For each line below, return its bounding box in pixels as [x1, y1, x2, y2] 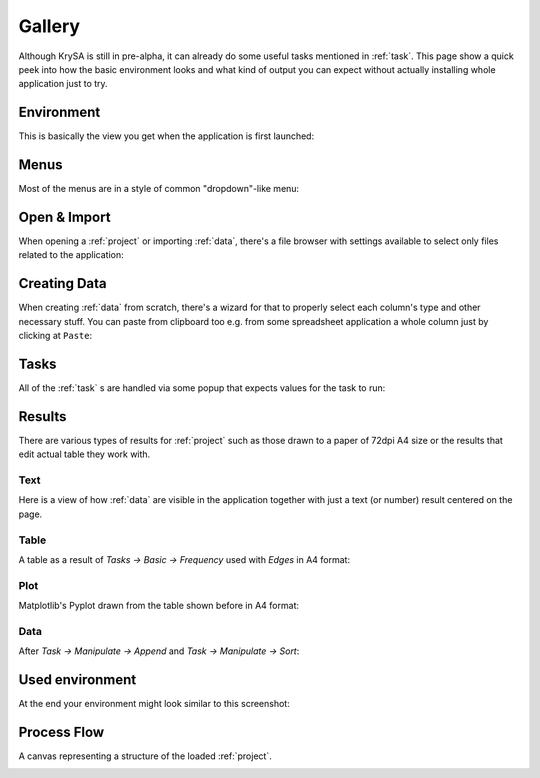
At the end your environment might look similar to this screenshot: [18, 698, 290, 710]
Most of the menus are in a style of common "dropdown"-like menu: [18, 183, 300, 195]
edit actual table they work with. [18, 448, 151, 460]
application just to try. [18, 78, 109, 90]
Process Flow [18, 724, 105, 740]
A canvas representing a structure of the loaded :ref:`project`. [18, 750, 272, 762]
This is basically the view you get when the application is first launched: [18, 130, 315, 142]
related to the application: [18, 249, 124, 261]
